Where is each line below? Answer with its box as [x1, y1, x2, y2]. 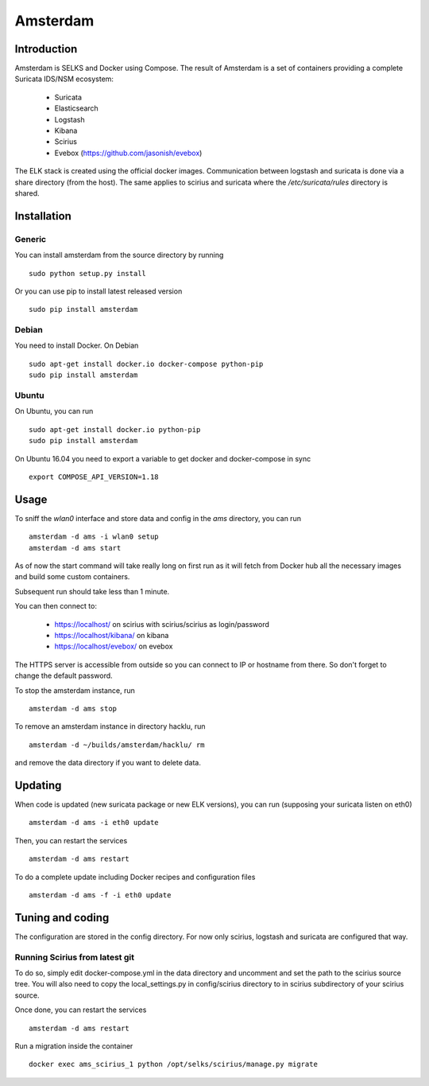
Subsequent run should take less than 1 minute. [14, 586, 170, 596]
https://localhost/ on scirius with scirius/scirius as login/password [54, 619, 270, 629]
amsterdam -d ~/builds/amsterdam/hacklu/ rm [29, 740, 206, 749]
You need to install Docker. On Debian [14, 341, 139, 350]
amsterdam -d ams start [29, 543, 122, 552]
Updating [14, 778, 62, 792]
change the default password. [14, 671, 113, 680]
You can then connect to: [14, 601, 97, 611]
